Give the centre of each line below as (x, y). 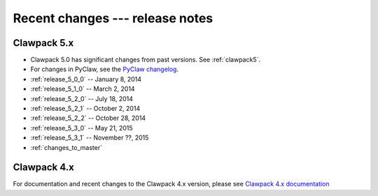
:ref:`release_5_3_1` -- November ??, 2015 (90, 138)
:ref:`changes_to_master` (66, 147)
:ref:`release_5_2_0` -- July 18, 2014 (82, 98)
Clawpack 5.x (43, 43)
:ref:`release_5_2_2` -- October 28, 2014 (88, 118)
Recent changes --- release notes (113, 18)
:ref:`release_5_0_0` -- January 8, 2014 (86, 79)
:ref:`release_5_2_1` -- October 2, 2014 (85, 109)
